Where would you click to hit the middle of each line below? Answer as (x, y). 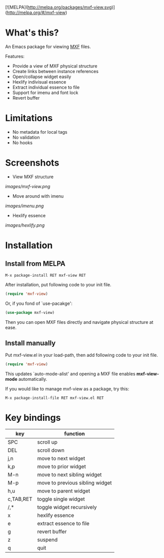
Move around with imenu (38, 196)
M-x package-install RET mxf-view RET (45, 275)
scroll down (51, 450)
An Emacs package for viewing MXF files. (48, 47)
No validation (26, 137)
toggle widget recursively (67, 507)
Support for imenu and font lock (45, 93)
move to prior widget (61, 466)
